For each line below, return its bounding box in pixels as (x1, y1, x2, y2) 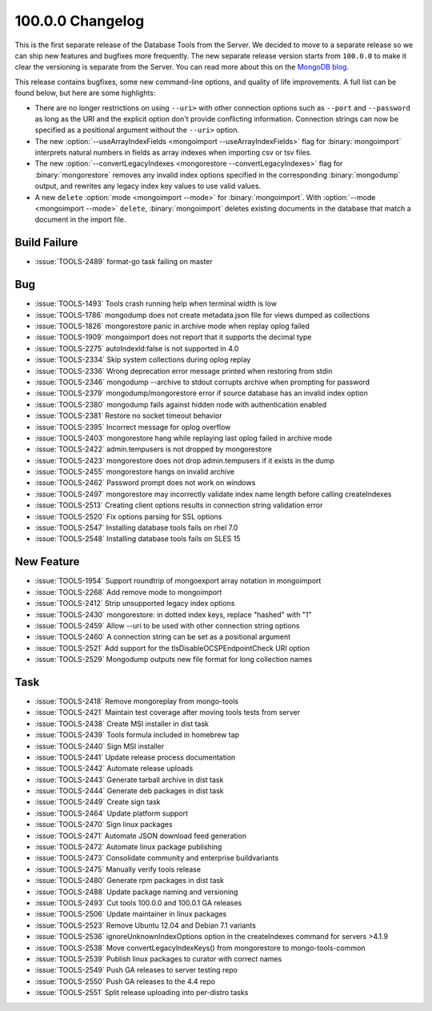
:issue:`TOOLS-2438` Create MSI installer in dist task (34, 719, 210, 728)
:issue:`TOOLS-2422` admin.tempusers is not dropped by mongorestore (34, 444, 272, 454)
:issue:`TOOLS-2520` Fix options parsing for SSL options (34, 512, 222, 521)
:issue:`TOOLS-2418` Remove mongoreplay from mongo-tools (34, 696, 239, 706)
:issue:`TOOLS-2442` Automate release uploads (34, 764, 194, 773)
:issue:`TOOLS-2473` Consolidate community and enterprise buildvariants (34, 853, 279, 863)
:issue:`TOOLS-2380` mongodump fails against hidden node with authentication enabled (34, 399, 327, 409)
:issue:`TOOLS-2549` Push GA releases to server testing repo (34, 965, 238, 975)
